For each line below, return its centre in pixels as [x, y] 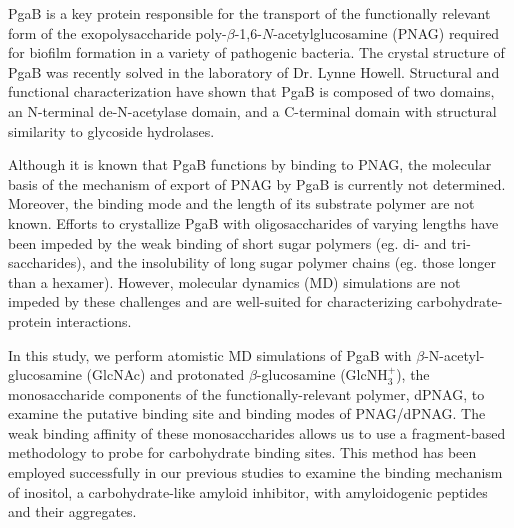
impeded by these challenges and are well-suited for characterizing [210, 301]
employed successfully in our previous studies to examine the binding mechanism [255, 472]
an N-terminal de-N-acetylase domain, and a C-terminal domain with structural [252, 110]
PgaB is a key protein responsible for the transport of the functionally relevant [249, 13]
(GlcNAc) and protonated [165, 374]
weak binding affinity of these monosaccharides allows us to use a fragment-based [257, 432]
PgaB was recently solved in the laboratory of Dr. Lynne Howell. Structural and [254, 71]
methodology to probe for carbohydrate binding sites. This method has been [242, 452]
